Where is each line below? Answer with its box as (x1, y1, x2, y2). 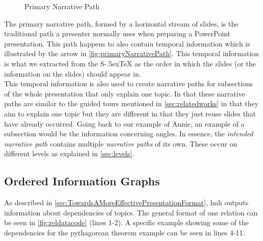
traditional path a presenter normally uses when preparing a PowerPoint (4, 28, 230, 39)
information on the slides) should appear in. (4, 68, 141, 79)
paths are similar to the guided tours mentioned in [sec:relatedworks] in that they (4, 98, 259, 109)
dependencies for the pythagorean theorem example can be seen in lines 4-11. (4, 227, 245, 237)
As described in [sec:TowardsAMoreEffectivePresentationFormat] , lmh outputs (4, 197, 249, 208)
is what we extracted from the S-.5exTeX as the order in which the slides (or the (4, 58, 256, 68)
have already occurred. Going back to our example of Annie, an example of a (4, 118, 245, 129)
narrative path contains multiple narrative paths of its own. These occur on (4, 138, 238, 149)
